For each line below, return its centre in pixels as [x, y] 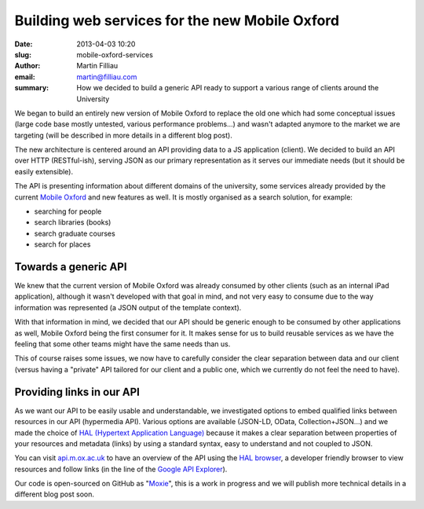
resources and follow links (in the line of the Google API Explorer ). [121, 469]
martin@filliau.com [107, 77]
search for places [62, 244]
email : [25, 77]
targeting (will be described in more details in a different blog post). [124, 135]
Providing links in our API [77, 392]
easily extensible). [44, 171]
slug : [23, 54]
